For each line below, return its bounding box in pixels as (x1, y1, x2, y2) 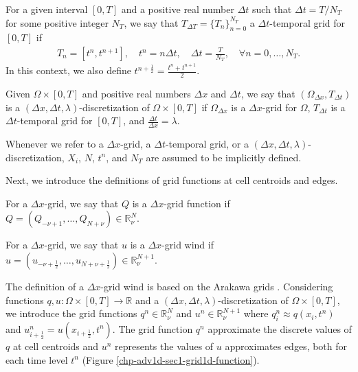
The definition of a (5, 279, 84, 293)
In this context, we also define (5, 63, 131, 78)
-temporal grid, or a (165, 136, 249, 150)
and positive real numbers (82, 86, 191, 100)
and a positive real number (121, 2, 234, 16)
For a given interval (5, 2, 88, 16)
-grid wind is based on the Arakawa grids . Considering (100, 279, 333, 293)
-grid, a (120, 136, 151, 150)
